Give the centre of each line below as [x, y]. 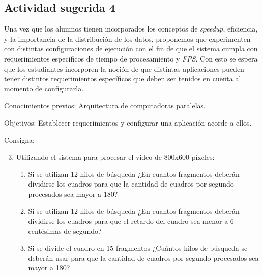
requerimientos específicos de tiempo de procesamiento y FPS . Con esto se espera [131, 58]
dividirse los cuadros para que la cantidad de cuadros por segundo [131, 184]
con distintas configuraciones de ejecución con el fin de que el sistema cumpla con [131, 49]
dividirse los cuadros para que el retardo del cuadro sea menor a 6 [131, 221]
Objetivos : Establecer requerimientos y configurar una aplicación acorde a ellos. [128, 122]
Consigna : [19, 140]
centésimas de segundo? [65, 231]
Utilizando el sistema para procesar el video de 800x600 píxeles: [115, 157]
